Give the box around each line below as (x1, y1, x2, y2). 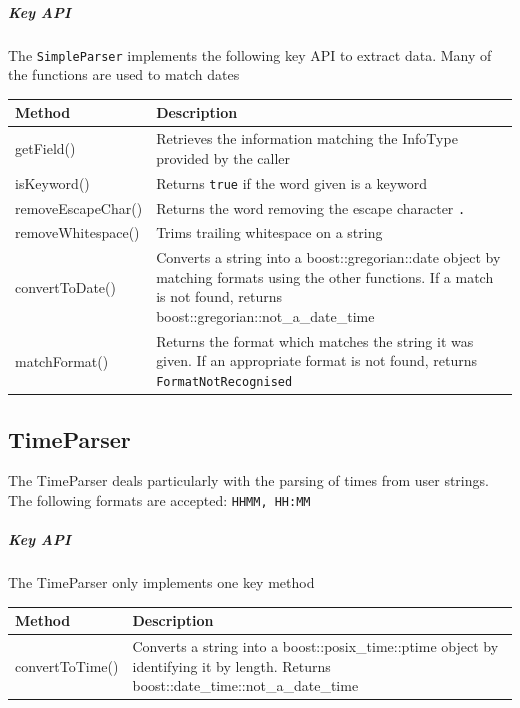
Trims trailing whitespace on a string (156, 222, 383, 243)
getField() (15, 137, 76, 158)
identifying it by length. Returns (132, 655, 331, 676)
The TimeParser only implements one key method (8, 572, 315, 593)
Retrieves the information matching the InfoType (156, 128, 458, 149)
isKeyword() (15, 172, 90, 193)
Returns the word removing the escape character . (156, 197, 466, 218)
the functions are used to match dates (8, 64, 240, 85)
